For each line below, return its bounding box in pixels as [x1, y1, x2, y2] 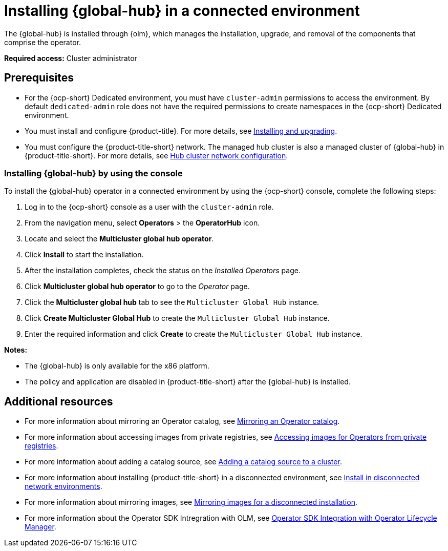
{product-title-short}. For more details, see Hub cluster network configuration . [25, 151, 288, 160]
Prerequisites [4, 71, 74, 85]
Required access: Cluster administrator [4, 53, 137, 63]
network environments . [25, 482, 102, 491]
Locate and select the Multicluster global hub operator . [25, 234, 214, 243]
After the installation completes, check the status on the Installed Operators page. [25, 266, 301, 275]
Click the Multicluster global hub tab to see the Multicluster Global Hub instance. [25, 298, 319, 307]
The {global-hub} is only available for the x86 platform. [25, 361, 209, 371]
